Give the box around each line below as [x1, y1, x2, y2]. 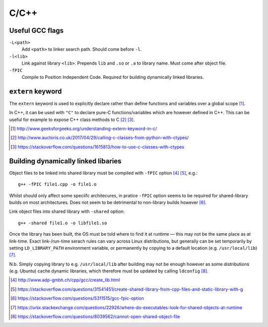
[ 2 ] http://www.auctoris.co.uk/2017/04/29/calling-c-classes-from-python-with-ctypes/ [10, 134, 189, 141]
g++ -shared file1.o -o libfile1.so [18, 220, 107, 226]
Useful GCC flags [9, 26, 64, 35]
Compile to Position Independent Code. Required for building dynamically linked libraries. [21, 74, 204, 80]
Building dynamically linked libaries [9, 157, 122, 165]
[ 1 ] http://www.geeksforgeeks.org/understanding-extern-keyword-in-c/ [10, 126, 157, 131]
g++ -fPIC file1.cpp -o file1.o [18, 182, 97, 187]
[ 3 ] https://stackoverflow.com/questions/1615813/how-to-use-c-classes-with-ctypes [10, 144, 185, 150]
